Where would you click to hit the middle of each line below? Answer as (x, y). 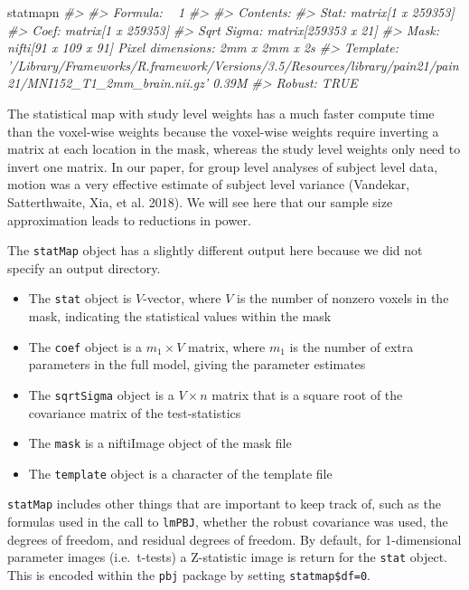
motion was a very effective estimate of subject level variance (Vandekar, (209, 184)
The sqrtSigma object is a (101, 394)
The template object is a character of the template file (180, 473)
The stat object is (80, 298)
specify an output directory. (84, 267)
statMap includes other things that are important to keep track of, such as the (224, 504)
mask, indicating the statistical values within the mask (180, 316)
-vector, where (182, 298)
